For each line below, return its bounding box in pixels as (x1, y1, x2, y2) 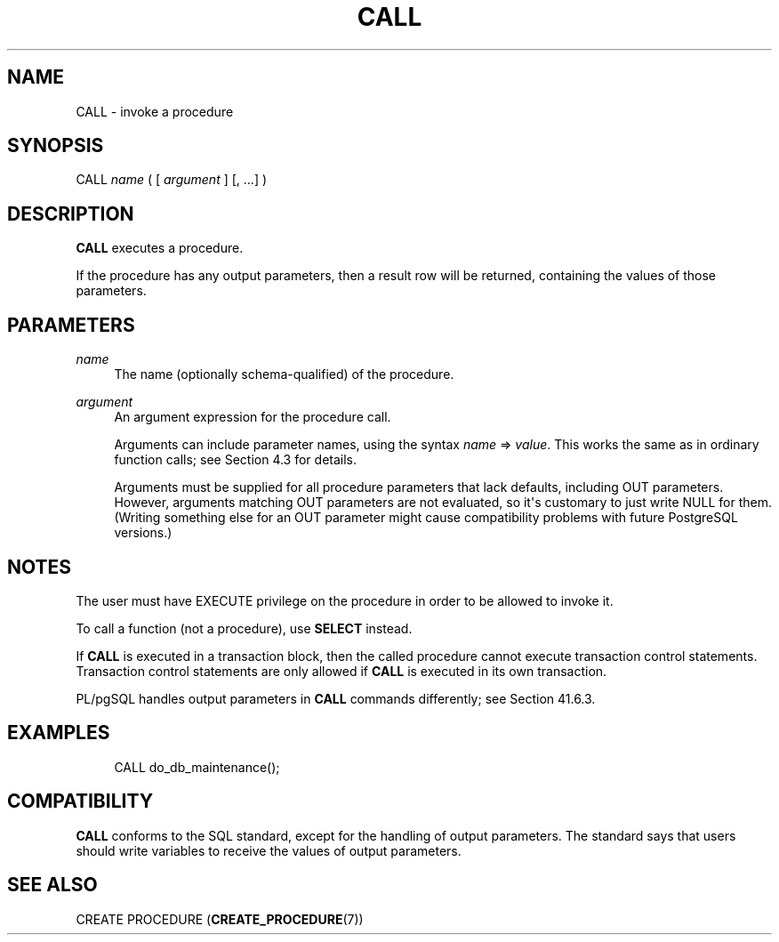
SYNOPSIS (7, 134, 104, 157)
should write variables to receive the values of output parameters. (76, 842, 462, 858)
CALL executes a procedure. (76, 240, 244, 256)
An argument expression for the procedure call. (114, 409, 391, 425)
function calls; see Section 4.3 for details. (114, 452, 357, 468)
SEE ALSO (7, 874, 98, 897)
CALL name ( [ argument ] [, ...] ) (76, 172, 268, 188)
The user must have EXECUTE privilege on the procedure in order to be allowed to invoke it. (76, 592, 614, 608)
